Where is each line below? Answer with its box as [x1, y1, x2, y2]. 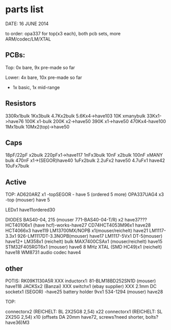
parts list [5, 4, 44, 15]
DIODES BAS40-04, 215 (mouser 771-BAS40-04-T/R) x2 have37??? [5, 217, 147, 223]
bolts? [145, 314, 159, 320]
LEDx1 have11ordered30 [5, 207, 55, 213]
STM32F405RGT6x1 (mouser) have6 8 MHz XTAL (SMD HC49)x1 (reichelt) [5, 244, 162, 250]
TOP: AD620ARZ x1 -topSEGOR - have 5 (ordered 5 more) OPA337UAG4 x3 [5, 191, 164, 198]
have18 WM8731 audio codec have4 [5, 250, 81, 256]
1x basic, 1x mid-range [12, 84, 60, 90]
